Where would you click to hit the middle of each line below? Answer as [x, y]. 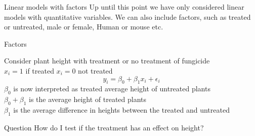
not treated [95, 70]
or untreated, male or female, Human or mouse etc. [84, 27]
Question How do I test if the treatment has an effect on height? [104, 127]
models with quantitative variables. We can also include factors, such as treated [127, 16]
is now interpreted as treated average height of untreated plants [112, 89]
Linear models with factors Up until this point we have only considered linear [124, 7]
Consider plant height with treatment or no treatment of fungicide [107, 61]
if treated [40, 70]
